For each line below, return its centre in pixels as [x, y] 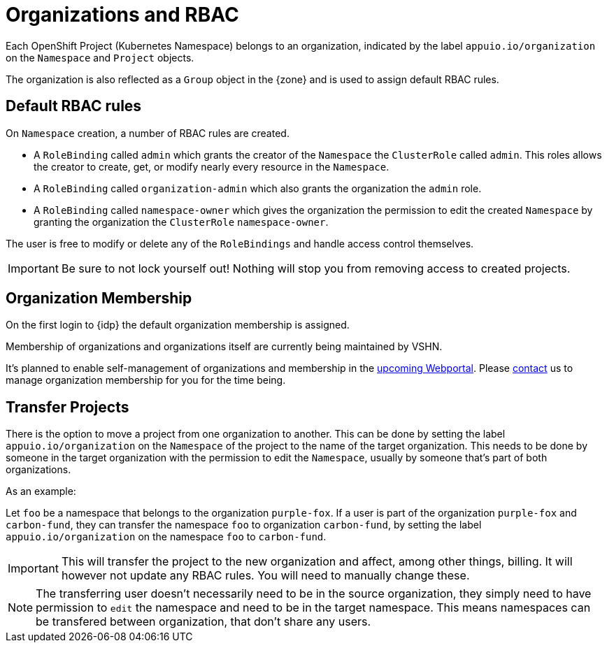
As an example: [41, 491]
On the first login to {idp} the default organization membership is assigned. [178, 325]
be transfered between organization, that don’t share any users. [203, 622]
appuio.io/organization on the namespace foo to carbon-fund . [166, 537]
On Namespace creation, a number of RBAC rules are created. [148, 133]
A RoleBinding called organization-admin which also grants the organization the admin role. [258, 188]
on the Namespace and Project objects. [100, 57]
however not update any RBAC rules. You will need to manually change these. [265, 576]
